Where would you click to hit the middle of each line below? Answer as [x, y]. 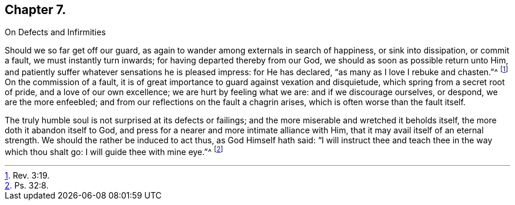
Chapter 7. [36, 10]
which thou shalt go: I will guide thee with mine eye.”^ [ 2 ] [114, 151]
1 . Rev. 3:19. [27, 175]
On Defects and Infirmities [55, 32]
